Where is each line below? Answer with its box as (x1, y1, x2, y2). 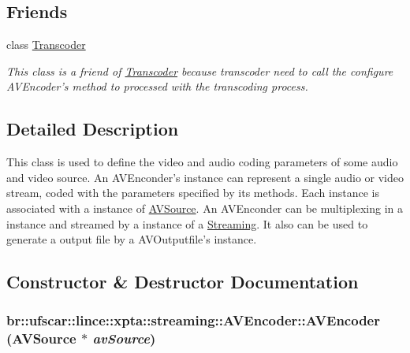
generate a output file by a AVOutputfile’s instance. (6, 231, 257, 247)
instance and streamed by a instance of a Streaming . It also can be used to (6, 215, 368, 232)
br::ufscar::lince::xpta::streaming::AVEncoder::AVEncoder (6, 310, 380, 330)
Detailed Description (6, 117, 179, 141)
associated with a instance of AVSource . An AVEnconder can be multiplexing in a (6, 199, 403, 216)
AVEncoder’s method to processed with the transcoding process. (6, 78, 308, 95)
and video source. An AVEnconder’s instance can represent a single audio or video (6, 169, 404, 185)
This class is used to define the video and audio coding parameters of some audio (6, 154, 398, 170)
